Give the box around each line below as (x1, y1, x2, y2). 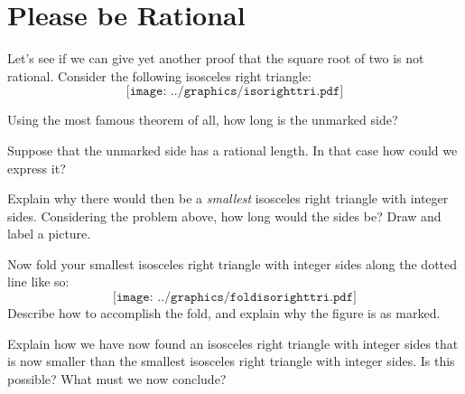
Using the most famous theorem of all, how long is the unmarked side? (7, 110, 398, 129)
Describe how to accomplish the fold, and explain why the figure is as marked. (7, 304, 441, 323)
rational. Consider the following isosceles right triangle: (7, 66, 312, 85)
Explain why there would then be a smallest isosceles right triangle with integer (7, 189, 449, 208)
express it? (7, 158, 66, 177)
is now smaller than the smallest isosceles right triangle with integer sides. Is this (7, 352, 455, 371)
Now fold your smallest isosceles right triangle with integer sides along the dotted (7, 254, 458, 273)
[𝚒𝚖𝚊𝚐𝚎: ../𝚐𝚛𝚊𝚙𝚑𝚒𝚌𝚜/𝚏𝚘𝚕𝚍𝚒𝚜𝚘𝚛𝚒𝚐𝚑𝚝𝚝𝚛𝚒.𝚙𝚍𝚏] (113, 291, 357, 305)
